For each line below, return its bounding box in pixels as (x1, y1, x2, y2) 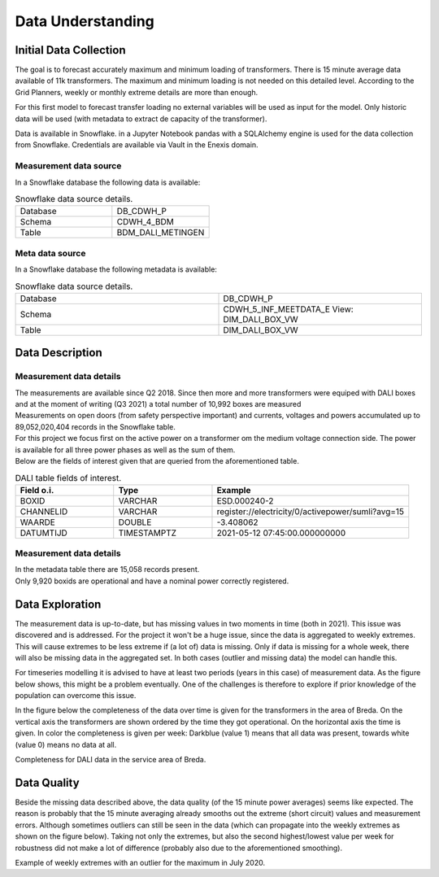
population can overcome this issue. (15, 691, 137, 700)
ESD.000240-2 (216, 495, 274, 506)
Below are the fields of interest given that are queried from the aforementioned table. (15, 456, 300, 465)
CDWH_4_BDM (116, 216, 175, 228)
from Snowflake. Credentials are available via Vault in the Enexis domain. (15, 140, 259, 150)
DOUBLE (118, 517, 152, 528)
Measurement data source (15, 160, 122, 172)
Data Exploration (15, 597, 102, 611)
